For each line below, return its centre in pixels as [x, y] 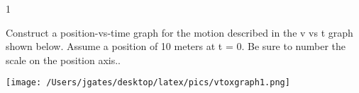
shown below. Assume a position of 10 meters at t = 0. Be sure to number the [176, 46]
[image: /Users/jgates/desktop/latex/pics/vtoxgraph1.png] [148, 83]
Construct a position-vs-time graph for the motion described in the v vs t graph [179, 32]
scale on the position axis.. [63, 60]
